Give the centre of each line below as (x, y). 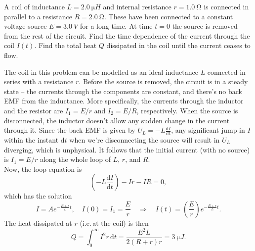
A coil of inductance (34, 6)
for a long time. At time (116, 26)
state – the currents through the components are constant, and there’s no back (123, 91)
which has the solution (38, 196)
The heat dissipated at (38, 223)
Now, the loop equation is (43, 169)
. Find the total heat (65, 45)
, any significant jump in (208, 130)
